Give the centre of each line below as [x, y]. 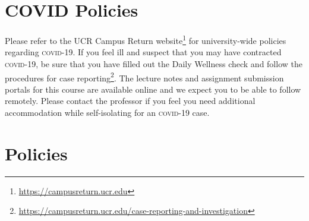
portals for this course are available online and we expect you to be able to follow [153, 89]
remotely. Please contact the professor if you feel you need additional [130, 101]
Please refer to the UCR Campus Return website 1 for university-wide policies [146, 40]
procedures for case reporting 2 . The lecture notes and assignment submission [144, 77]
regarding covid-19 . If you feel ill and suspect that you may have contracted [143, 52]
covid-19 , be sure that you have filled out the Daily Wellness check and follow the [154, 63]
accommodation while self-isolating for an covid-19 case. [107, 112]
